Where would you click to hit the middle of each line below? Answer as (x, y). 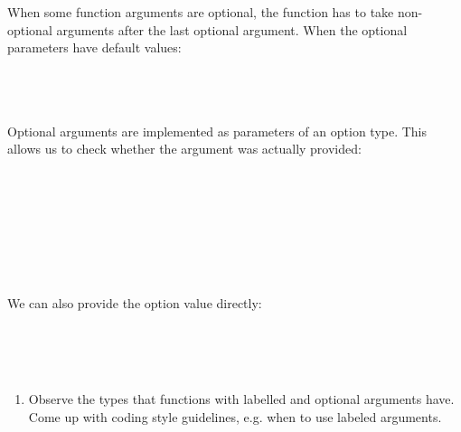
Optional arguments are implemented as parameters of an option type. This (217, 131)
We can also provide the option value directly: (135, 302)
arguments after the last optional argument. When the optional (232, 29)
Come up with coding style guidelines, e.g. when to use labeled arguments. (235, 416)
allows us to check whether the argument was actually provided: (184, 149)
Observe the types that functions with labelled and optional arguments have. (241, 399)
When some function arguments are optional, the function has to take (201, 12)
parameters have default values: (94, 47)
